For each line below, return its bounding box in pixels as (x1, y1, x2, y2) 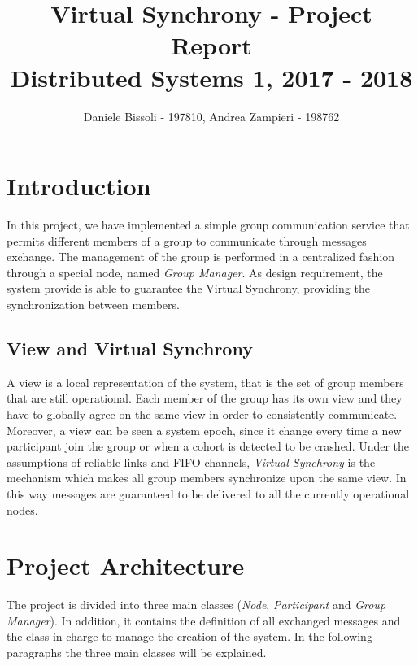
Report (171, 28, 252, 62)
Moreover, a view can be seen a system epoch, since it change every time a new (7, 421, 402, 438)
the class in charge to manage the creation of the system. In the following (7, 628, 372, 645)
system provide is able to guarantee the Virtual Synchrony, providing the (7, 280, 370, 297)
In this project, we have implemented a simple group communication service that (7, 216, 410, 233)
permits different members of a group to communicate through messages (7, 232, 367, 249)
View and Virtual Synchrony (7, 335, 253, 360)
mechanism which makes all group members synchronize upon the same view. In (7, 469, 407, 486)
